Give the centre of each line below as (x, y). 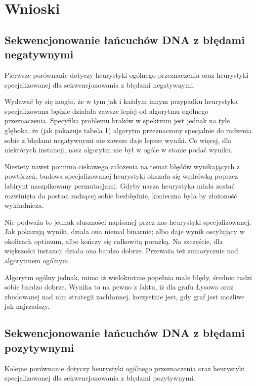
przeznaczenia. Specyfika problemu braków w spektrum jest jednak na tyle (117, 121)
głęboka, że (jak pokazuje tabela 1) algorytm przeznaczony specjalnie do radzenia (128, 130)
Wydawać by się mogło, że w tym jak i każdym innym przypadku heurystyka (121, 101)
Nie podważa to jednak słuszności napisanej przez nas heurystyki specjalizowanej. (128, 221)
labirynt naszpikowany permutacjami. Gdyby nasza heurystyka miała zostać (120, 185)
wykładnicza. (24, 205)
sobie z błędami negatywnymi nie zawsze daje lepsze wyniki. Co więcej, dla (118, 140)
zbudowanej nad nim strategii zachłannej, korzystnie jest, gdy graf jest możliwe (125, 296)
